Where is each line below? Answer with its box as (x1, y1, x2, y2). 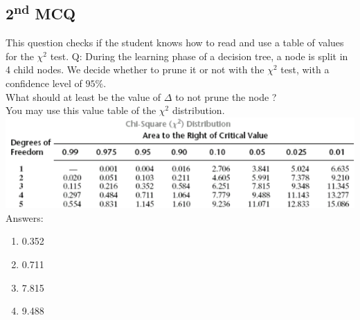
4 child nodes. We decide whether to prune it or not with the (6, 62, 264, 77)
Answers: (6, 210, 44, 225)
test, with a (280, 62, 330, 77)
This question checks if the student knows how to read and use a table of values (6, 35, 344, 50)
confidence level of (6, 75, 82, 90)
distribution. (172, 103, 225, 117)
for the (6, 48, 34, 63)
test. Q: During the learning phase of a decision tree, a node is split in (50, 48, 348, 63)
